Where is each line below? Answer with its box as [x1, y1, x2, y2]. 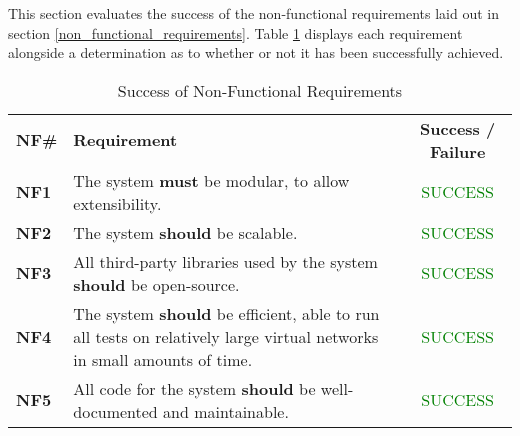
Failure [429, 139, 486, 163]
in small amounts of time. [73, 347, 253, 371]
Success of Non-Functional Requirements [117, 78, 403, 102]
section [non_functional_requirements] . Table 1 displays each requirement [8, 22, 463, 43]
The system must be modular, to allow [73, 168, 350, 192]
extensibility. [73, 191, 162, 215]
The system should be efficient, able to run [73, 301, 380, 325]
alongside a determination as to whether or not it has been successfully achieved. [8, 42, 504, 63]
